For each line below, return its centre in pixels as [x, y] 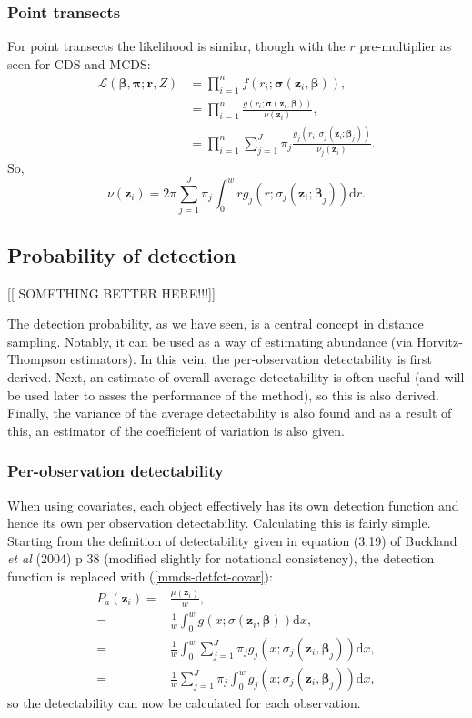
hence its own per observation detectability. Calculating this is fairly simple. [219, 523]
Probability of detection [122, 254]
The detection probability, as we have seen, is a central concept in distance [216, 324]
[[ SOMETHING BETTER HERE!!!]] [111, 293]
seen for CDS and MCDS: [79, 63]
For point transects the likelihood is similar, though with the [176, 46]
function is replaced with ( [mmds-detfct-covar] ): [140, 576]
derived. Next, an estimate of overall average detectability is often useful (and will [236, 376]
